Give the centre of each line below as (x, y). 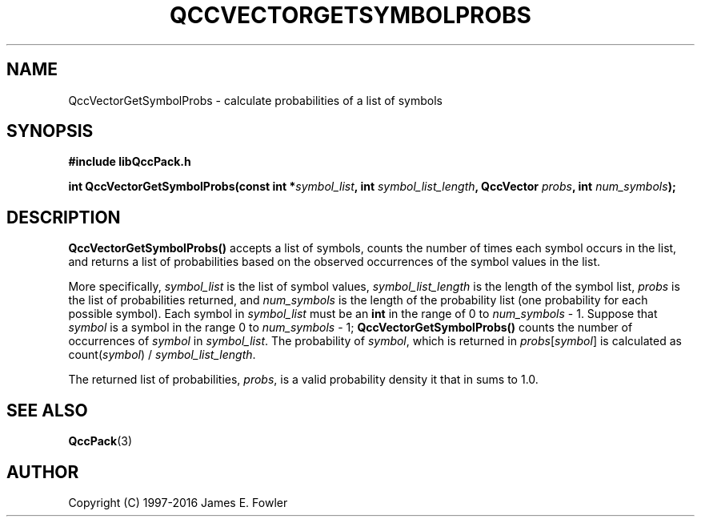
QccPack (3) (100, 441)
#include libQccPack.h (130, 162)
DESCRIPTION (64, 217)
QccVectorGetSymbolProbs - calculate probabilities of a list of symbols (255, 100)
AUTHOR (43, 472)
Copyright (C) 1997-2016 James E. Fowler (178, 502)
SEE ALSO (47, 410)
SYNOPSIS (50, 131)
